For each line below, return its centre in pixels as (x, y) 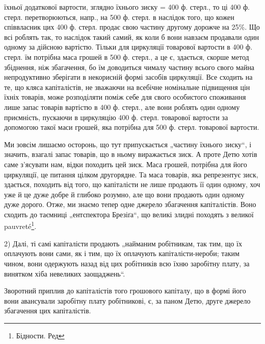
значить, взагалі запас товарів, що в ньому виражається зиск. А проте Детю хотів (131, 154)
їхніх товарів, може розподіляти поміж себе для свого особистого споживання (125, 97)
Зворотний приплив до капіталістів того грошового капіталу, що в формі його (125, 291)
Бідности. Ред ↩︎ (40, 335)
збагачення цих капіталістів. (48, 311)
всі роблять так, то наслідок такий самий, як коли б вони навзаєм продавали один (131, 37)
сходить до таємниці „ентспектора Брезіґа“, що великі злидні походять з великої (129, 214)
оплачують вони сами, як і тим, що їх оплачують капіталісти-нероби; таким (122, 253)
